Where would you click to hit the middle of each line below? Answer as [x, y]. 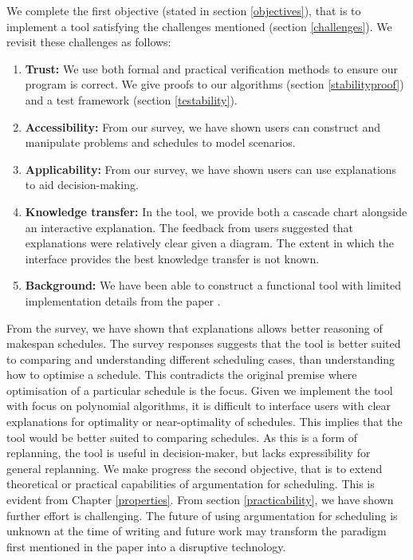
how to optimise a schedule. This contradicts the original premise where [182, 375]
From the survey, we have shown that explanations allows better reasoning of [195, 327]
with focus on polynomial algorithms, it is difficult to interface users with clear [199, 406]
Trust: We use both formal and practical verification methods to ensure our [212, 68]
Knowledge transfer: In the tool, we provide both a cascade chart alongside [216, 211]
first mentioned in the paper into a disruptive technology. [146, 546]
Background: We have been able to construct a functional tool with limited [213, 285]
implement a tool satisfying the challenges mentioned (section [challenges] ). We [199, 26]
